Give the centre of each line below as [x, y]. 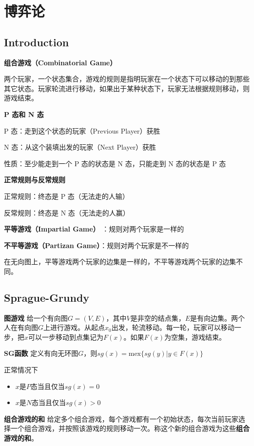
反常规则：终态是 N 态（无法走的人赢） [67, 212]
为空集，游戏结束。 [195, 337]
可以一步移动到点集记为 [66, 337]
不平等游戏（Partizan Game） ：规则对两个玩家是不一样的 [97, 245]
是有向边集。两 [214, 318]
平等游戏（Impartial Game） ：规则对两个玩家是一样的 [94, 229]
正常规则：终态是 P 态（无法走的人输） [67, 196]
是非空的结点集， [158, 318]
